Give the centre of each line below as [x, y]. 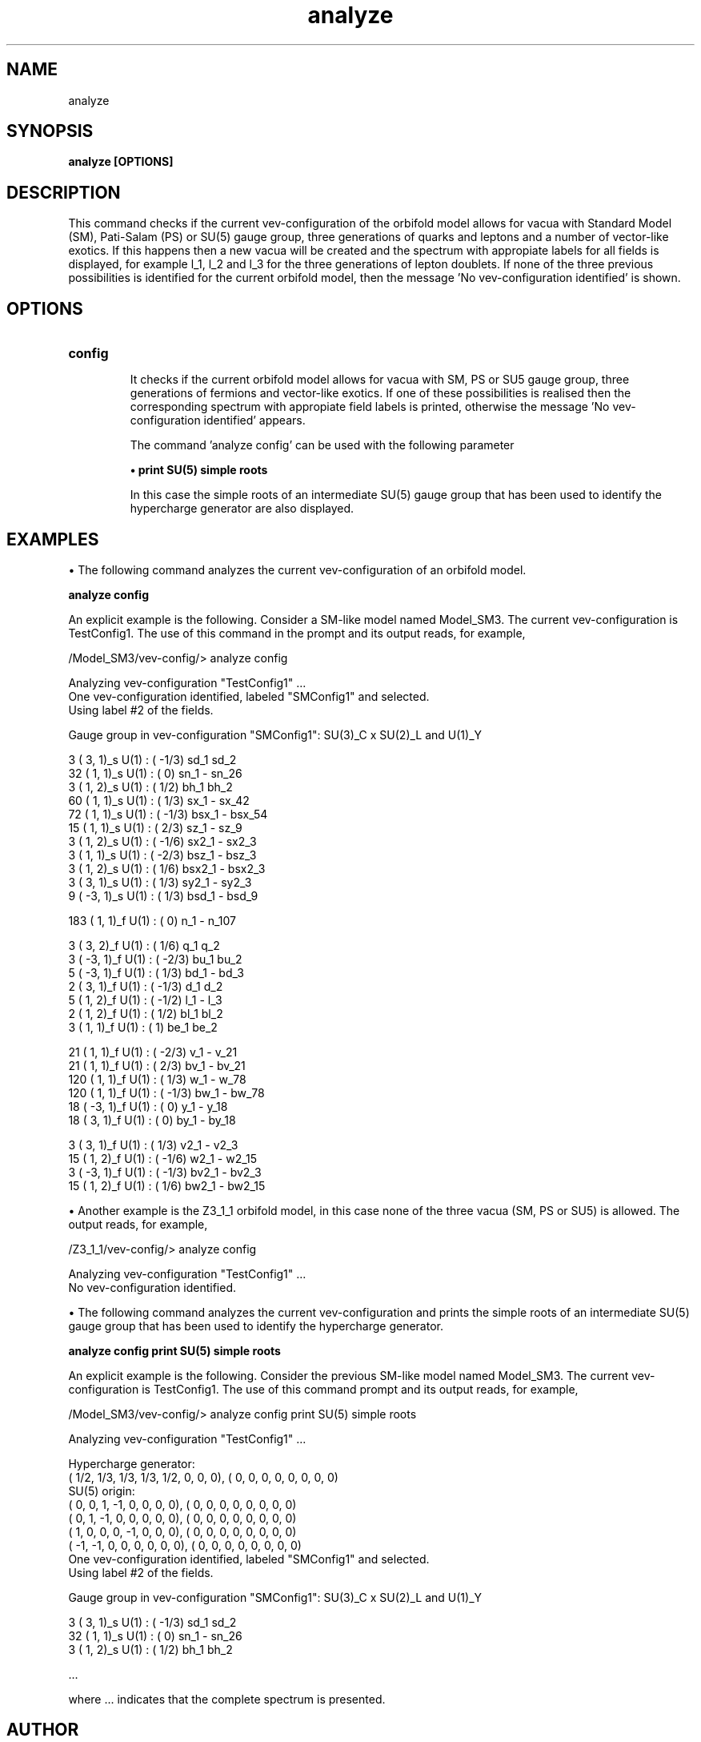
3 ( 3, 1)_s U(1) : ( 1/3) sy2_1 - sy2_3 [160, 882]
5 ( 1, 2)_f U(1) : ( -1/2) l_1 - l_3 [145, 1000]
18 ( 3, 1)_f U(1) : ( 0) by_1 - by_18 [152, 1120]
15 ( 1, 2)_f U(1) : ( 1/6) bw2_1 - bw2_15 [167, 1185]
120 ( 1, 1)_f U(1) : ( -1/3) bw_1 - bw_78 [166, 1092]
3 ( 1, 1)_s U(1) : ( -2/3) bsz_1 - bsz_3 [162, 855]
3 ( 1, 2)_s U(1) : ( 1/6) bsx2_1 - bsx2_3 [167, 868]
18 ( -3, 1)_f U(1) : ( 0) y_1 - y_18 [148, 1106]
